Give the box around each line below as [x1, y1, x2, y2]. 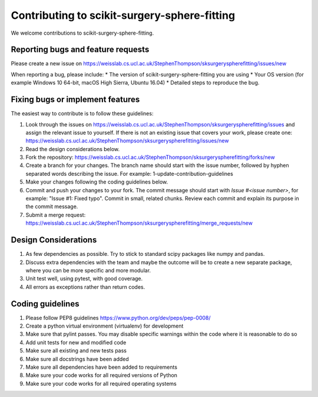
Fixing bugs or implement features [11, 95, 140, 105]
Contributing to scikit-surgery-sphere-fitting [11, 9, 236, 22]
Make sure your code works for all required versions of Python [25, 372, 178, 379]
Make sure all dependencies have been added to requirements [25, 363, 178, 371]
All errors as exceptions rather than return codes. [25, 283, 145, 291]
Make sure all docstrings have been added [25, 355, 129, 362]
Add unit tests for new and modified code [25, 339, 127, 346]
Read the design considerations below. [25, 145, 120, 152]
